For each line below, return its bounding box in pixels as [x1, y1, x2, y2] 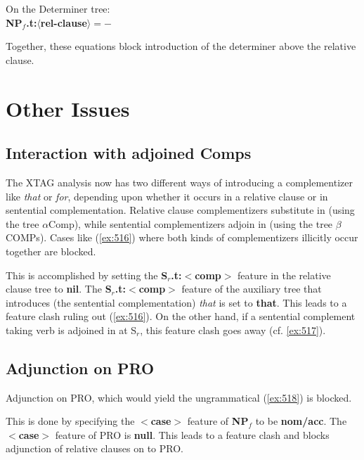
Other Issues [6, 94, 130, 122]
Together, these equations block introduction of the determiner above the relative [6, 39, 356, 53]
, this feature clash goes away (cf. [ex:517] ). [140, 322, 326, 337]
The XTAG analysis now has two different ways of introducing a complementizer [6, 174, 353, 189]
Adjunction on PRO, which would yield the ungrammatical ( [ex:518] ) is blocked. [6, 390, 352, 404]
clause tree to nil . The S [6, 281, 112, 296]
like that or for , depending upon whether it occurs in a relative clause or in [6, 189, 328, 203]
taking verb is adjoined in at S [6, 322, 137, 337]
